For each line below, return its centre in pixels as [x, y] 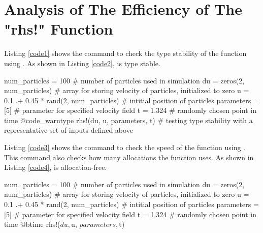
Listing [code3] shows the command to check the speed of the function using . [125, 147]
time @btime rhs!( [32, 224]
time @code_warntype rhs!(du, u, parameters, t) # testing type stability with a [128, 120]
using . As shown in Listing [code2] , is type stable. [82, 63]
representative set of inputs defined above [69, 130]
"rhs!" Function [59, 29]
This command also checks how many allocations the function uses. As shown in [129, 157]
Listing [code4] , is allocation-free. [56, 167]
